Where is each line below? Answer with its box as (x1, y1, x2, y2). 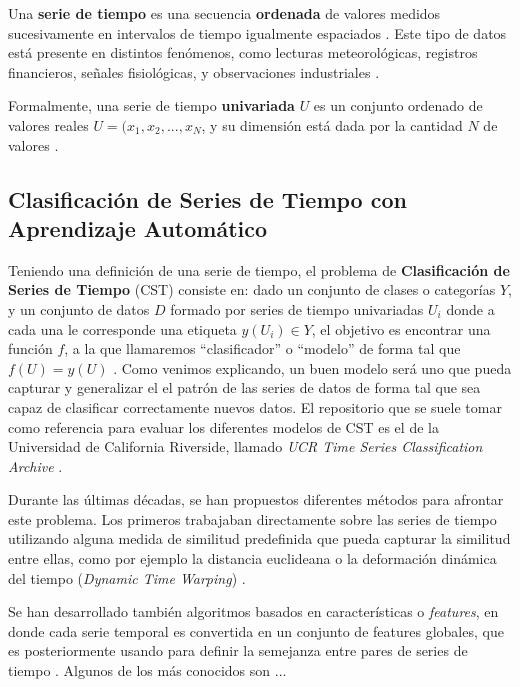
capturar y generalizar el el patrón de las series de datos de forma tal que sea (8, 377, 481, 398)
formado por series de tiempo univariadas (170, 298, 424, 319)
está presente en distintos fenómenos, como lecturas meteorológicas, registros (8, 42, 478, 63)
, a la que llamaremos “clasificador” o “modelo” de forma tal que (64, 338, 461, 359)
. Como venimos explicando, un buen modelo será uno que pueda (113, 357, 512, 378)
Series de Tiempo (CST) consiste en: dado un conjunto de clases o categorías (8, 279, 496, 300)
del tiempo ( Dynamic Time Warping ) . (8, 567, 246, 588)
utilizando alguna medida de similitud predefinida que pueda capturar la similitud (8, 528, 511, 549)
